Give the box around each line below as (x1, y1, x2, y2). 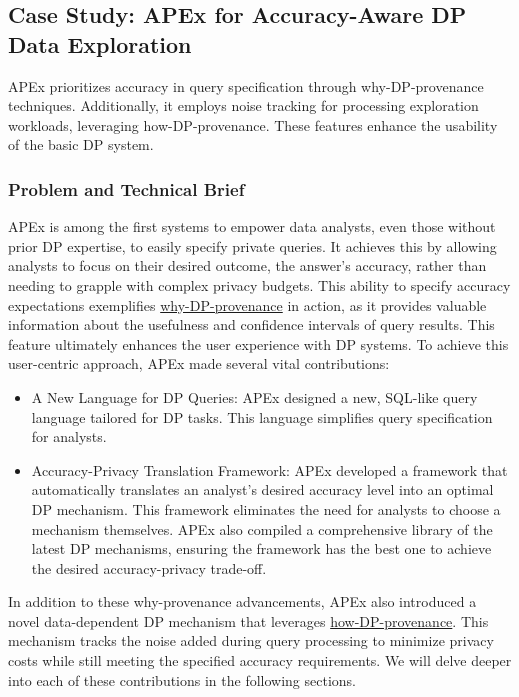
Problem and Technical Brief (8, 176, 245, 201)
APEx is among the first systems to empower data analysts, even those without (8, 216, 496, 237)
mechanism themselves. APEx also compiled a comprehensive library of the (31, 518, 493, 539)
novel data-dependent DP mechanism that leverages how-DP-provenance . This (8, 610, 489, 631)
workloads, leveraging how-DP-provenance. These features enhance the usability (8, 114, 498, 135)
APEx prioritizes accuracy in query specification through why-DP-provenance (8, 75, 484, 96)
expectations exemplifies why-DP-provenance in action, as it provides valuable (8, 294, 487, 315)
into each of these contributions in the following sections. (8, 669, 357, 690)
